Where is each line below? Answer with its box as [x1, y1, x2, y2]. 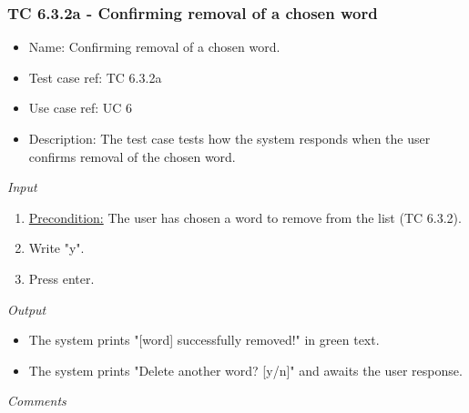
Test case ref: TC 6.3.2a [28, 67, 162, 86]
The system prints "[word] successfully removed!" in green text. [28, 330, 380, 349]
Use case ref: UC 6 [28, 98, 133, 117]
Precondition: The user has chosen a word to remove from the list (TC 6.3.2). [28, 207, 462, 227]
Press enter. [28, 268, 95, 287]
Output [7, 299, 46, 318]
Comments [7, 391, 66, 410]
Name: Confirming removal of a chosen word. [28, 37, 280, 56]
